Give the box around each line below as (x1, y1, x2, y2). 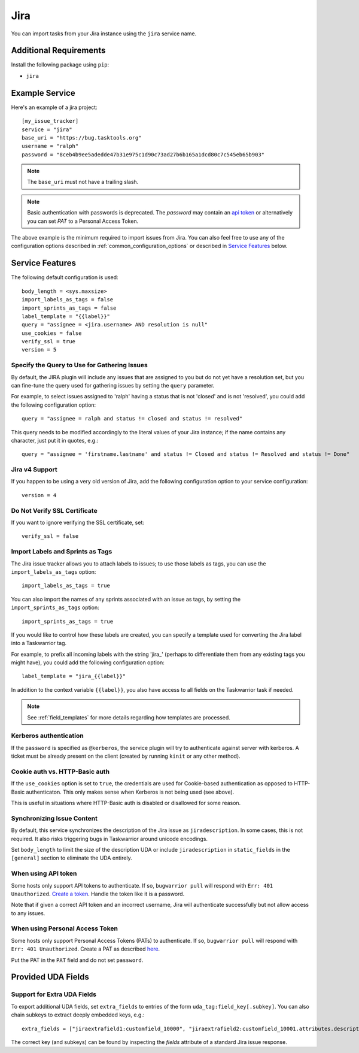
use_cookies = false (22, 329, 82, 337)
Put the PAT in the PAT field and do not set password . (11, 956, 144, 964)
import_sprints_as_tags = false (22, 304, 117, 311)
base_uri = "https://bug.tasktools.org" (22, 134, 142, 141)
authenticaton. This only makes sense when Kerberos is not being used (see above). (26, 788, 235, 795)
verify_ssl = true (22, 338, 76, 345)
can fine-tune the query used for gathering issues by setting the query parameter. (11, 382, 215, 389)
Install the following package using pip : (11, 61, 109, 68)
